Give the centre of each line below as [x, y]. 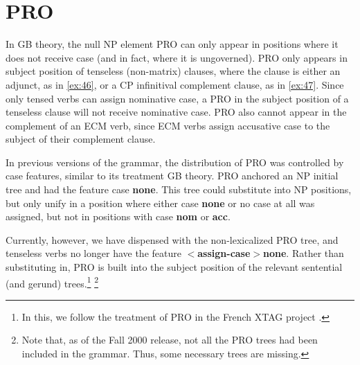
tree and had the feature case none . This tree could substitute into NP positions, [179, 189]
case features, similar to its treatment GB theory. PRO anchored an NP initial [172, 176]
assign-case [224, 253]
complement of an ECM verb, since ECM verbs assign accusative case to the [168, 125]
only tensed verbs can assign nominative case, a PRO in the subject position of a [177, 98]
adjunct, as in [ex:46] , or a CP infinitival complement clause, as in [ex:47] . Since [175, 84]
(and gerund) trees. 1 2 [52, 282]
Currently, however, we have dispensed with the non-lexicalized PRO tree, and [172, 239]
